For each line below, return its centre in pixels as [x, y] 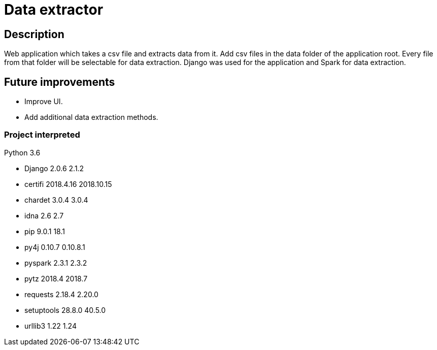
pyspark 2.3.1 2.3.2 [56, 263]
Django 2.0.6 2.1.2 [54, 168]
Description [34, 34]
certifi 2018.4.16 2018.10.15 [68, 184]
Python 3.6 [22, 152]
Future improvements [60, 82]
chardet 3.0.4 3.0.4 [56, 200]
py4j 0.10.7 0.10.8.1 [55, 247]
